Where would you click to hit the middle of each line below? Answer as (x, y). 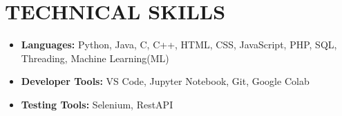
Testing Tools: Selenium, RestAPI (97, 104)
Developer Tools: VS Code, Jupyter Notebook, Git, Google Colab (165, 81)
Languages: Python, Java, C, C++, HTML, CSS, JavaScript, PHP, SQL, (179, 45)
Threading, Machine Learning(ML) (95, 58)
